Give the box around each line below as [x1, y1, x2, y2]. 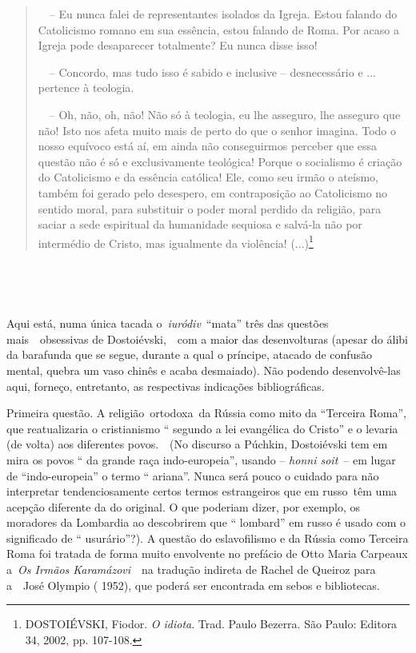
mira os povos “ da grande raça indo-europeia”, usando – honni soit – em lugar [6, 451, 396, 468]
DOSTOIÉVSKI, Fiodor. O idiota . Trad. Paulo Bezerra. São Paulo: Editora [25, 615, 398, 632]
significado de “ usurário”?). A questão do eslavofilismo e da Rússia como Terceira [6, 529, 409, 546]
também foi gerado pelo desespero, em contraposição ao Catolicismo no [38, 184, 388, 201]
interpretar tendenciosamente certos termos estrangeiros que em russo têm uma [6, 483, 398, 500]
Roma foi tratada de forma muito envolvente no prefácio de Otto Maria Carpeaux [6, 545, 408, 562]
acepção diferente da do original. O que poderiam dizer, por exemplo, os [6, 498, 361, 515]
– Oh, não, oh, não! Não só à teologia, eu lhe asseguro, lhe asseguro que [49, 106, 401, 122]
